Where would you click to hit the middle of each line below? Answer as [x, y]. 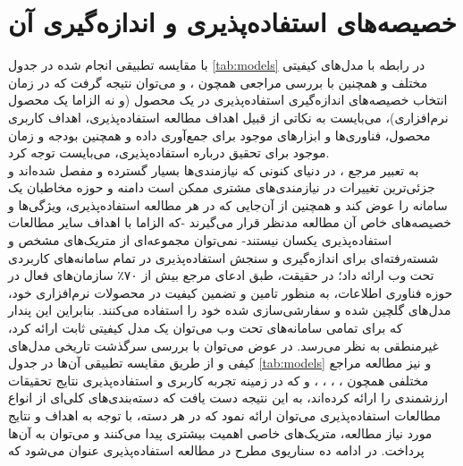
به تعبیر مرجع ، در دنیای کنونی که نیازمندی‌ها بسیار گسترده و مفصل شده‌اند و [214, 169]
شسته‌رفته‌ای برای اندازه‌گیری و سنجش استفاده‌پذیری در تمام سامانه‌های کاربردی [223, 257]
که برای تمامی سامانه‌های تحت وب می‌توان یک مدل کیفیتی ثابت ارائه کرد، [206, 328]
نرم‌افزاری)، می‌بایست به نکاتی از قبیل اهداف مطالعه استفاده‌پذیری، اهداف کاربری [228, 117]
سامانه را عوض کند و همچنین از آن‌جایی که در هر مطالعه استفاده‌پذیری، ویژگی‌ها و [228, 204]
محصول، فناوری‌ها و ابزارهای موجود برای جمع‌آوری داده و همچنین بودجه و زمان [219, 135]
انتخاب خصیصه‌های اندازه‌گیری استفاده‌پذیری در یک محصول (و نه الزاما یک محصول [228, 100]
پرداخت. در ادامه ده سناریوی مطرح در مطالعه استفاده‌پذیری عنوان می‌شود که [216, 450]
